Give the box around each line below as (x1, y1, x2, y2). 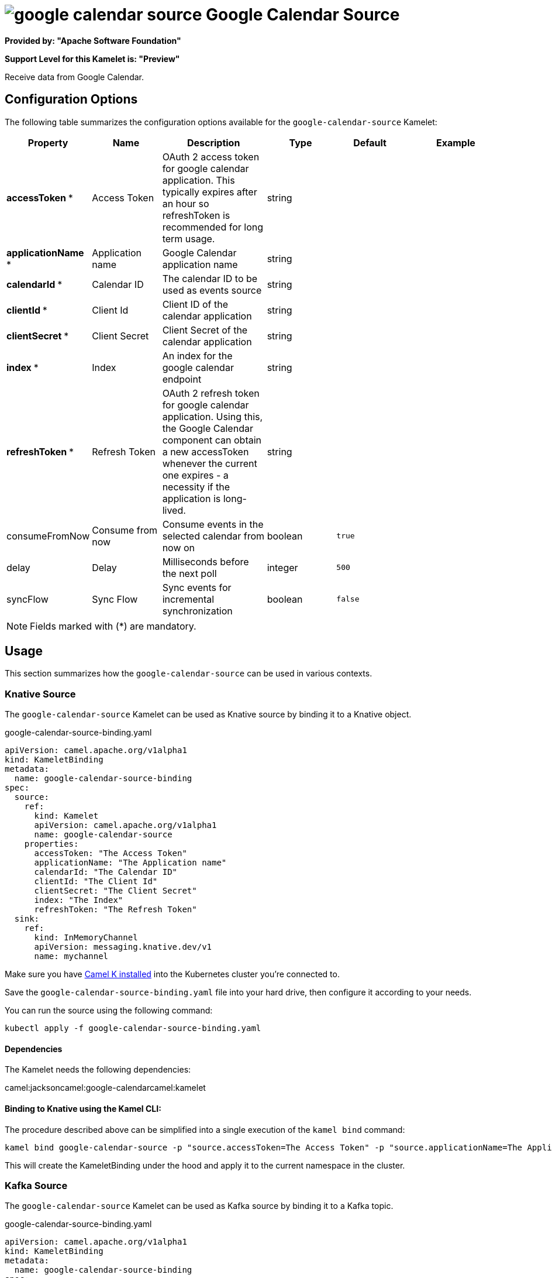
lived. (162, 504, 186, 516)
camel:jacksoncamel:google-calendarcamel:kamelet (5, 1083, 206, 1093)
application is (162, 492, 221, 504)
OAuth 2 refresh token (162, 387, 260, 399)
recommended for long (162, 221, 263, 233)
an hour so (162, 197, 209, 209)
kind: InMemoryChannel (34, 933, 138, 943)
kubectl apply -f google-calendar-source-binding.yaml (5, 1023, 261, 1033)
